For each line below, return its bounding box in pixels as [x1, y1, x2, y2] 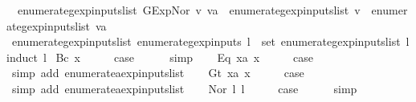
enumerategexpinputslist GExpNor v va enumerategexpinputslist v [17, 2, 361, 18]
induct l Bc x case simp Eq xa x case [6, 48, 314, 65]
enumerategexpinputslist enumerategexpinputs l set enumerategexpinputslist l [11, 33, 410, 50]
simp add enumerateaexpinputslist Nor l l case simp [11, 80, 357, 96]
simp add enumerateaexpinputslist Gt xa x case [11, 64, 304, 81]
